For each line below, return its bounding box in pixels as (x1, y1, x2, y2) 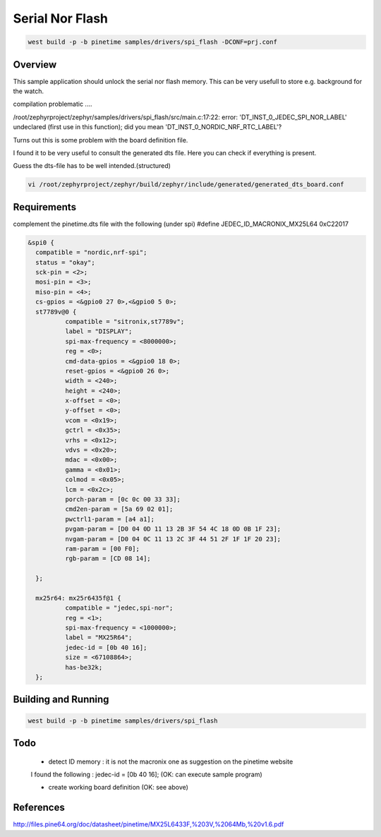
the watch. (13, 87, 44, 95)
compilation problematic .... (13, 100, 92, 109)
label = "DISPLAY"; (64, 327, 133, 335)
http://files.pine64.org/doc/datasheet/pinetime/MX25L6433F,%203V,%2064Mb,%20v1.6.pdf (13, 820, 284, 829)
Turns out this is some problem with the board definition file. (13, 136, 188, 144)
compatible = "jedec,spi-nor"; (64, 604, 174, 612)
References (13, 802, 65, 814)
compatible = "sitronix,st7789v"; (64, 318, 185, 325)
